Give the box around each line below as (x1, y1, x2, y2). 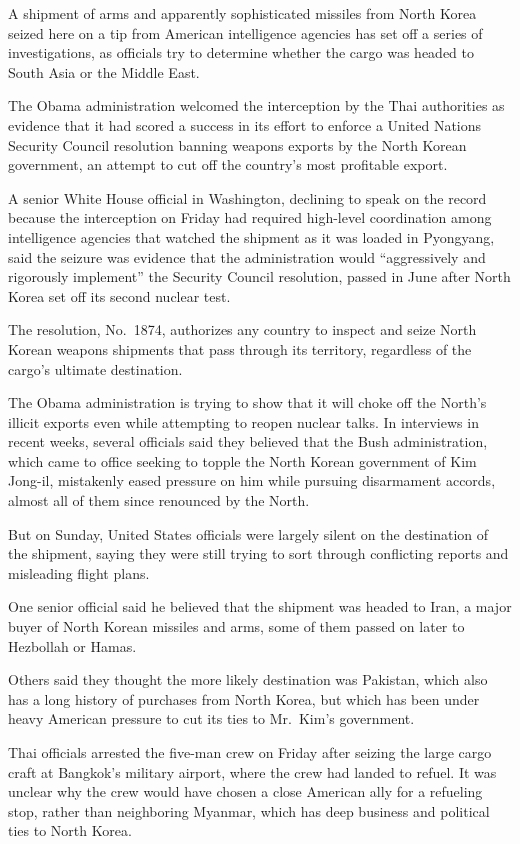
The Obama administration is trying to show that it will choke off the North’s (8, 392, 487, 413)
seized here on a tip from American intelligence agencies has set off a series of (8, 22, 483, 43)
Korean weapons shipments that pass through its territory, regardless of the (8, 338, 472, 359)
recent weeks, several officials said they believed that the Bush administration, (8, 431, 488, 452)
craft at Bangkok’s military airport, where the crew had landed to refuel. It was (8, 761, 497, 782)
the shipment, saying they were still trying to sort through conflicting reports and (8, 543, 509, 564)
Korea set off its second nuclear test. (8, 285, 231, 306)
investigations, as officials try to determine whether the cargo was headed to (8, 42, 474, 63)
